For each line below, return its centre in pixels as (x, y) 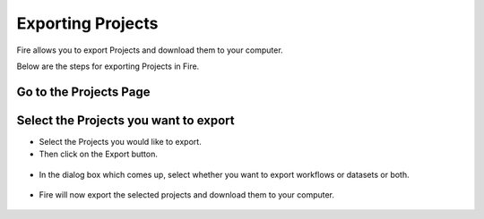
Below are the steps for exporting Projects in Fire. (108, 66)
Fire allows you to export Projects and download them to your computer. (150, 50)
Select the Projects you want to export (125, 120)
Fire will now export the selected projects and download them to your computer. (187, 195)
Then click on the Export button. (99, 154)
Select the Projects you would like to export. (120, 141)
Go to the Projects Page (83, 92)
